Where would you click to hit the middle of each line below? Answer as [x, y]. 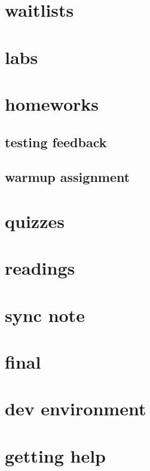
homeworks [52, 103]
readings [40, 268]
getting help [56, 455]
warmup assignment [68, 177]
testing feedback [56, 142]
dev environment [76, 408]
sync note [45, 314]
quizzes [35, 221]
